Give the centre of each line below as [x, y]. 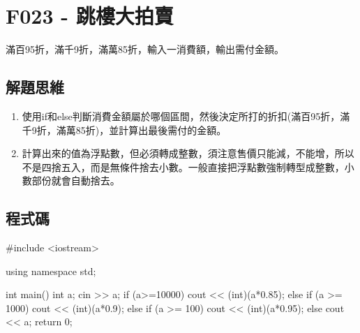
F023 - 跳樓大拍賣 [90, 16]
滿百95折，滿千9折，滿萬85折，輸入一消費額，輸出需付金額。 [145, 49]
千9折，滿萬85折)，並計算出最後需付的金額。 [124, 129]
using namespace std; [51, 271]
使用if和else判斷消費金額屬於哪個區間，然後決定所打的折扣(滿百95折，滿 [186, 116]
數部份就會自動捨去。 [71, 180]
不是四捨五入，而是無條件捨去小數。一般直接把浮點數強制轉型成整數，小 [188, 166]
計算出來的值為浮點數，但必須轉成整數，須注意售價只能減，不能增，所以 [188, 153]
